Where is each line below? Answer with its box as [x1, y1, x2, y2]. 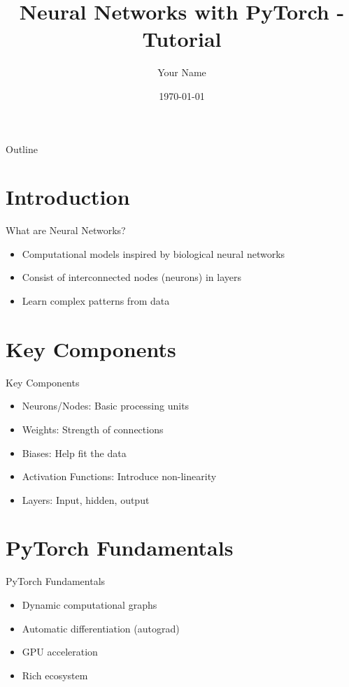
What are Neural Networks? [6, 223, 126, 238]
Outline [6, 141, 38, 156]
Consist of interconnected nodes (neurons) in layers [22, 270, 241, 284]
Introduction [6, 182, 130, 211]
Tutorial [142, 24, 222, 53]
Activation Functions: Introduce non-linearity [22, 469, 217, 484]
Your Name [157, 65, 206, 80]
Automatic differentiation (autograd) [22, 621, 180, 635]
